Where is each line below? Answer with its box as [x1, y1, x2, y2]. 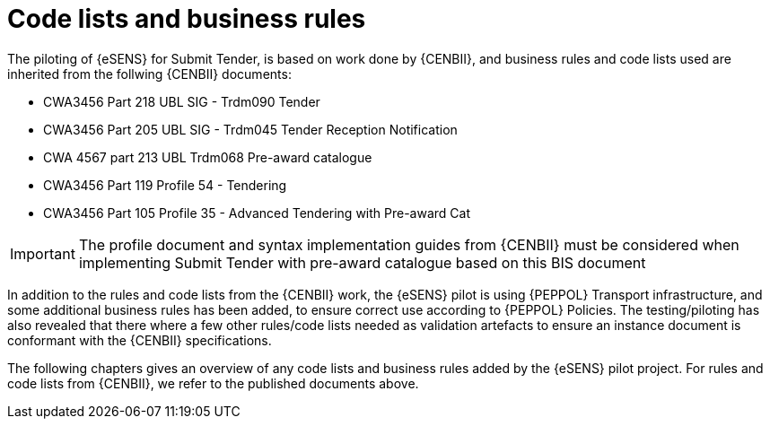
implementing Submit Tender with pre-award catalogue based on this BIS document [78, 253, 646, 272]
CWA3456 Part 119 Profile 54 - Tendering [43, 177, 287, 193]
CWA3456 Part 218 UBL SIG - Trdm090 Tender [43, 93, 320, 109]
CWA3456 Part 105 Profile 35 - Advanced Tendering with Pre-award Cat [43, 204, 471, 221]
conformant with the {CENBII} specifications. [7, 332, 272, 348]
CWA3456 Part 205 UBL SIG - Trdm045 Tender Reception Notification [43, 121, 458, 137]
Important [10, 244, 75, 263]
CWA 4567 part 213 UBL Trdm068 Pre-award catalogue [43, 149, 372, 165]
